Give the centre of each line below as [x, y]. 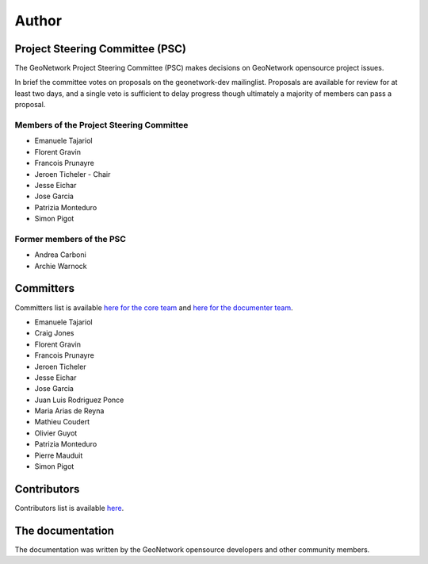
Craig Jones [54, 333]
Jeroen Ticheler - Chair [73, 174]
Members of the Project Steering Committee [101, 125]
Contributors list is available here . [69, 508]
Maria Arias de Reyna [69, 411]
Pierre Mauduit [59, 455]
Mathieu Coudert [62, 422]
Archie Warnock [61, 266]
